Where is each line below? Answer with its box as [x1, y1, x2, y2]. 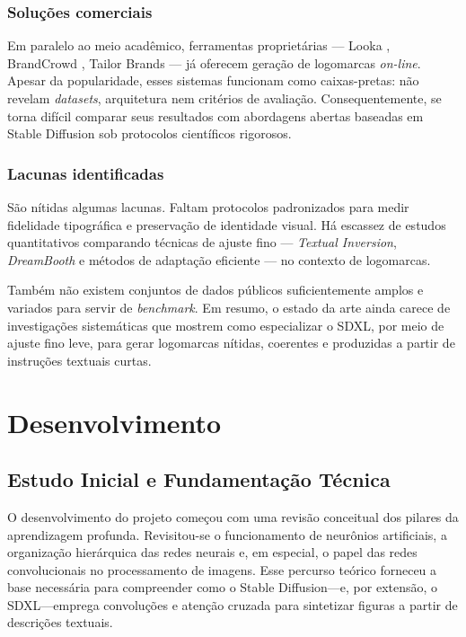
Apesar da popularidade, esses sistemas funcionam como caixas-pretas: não [7, 71, 419, 90]
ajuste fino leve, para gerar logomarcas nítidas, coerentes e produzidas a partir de [7, 333, 455, 352]
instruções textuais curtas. [7, 350, 152, 369]
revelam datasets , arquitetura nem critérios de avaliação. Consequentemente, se [7, 89, 442, 107]
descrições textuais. [7, 613, 113, 632]
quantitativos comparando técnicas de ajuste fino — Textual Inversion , [7, 233, 397, 252]
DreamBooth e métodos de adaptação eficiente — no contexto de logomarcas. [7, 250, 431, 269]
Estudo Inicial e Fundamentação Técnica [7, 465, 391, 493]
